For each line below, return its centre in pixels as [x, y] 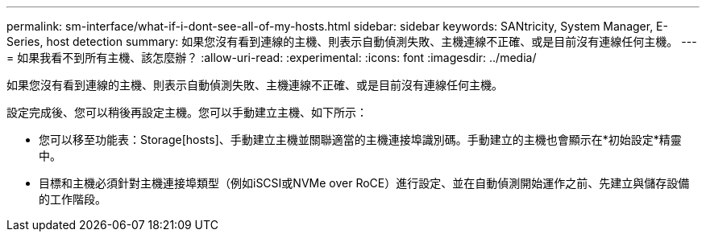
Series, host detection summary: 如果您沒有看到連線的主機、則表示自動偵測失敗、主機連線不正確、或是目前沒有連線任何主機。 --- [352, 41]
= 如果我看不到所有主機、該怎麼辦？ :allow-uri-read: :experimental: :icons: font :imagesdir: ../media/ [272, 57]
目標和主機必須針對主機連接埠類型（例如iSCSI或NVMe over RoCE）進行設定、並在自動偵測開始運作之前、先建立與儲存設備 [364, 183]
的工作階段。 [73, 199]
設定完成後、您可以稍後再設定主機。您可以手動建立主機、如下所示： [187, 112]
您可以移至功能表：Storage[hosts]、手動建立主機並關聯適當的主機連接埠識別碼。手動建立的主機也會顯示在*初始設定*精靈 [360, 140]
